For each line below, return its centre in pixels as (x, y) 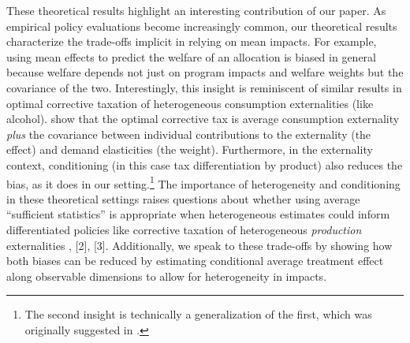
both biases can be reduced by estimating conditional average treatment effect (195, 261)
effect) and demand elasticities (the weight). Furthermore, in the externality (190, 149)
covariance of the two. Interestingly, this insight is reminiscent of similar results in (204, 87)
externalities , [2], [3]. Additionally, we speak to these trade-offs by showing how (199, 245)
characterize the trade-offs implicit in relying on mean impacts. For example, (192, 41)
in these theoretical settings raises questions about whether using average (183, 198)
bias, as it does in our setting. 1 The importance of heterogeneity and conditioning (203, 182)
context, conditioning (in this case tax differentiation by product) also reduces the (205, 164)
